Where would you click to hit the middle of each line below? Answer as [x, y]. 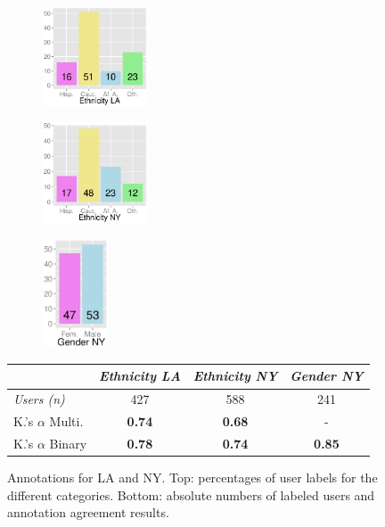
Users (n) [39, 399]
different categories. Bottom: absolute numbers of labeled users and [191, 494]
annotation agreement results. [88, 512]
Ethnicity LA [140, 376]
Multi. [66, 421]
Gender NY [327, 376]
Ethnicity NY [235, 376]
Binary [68, 443]
